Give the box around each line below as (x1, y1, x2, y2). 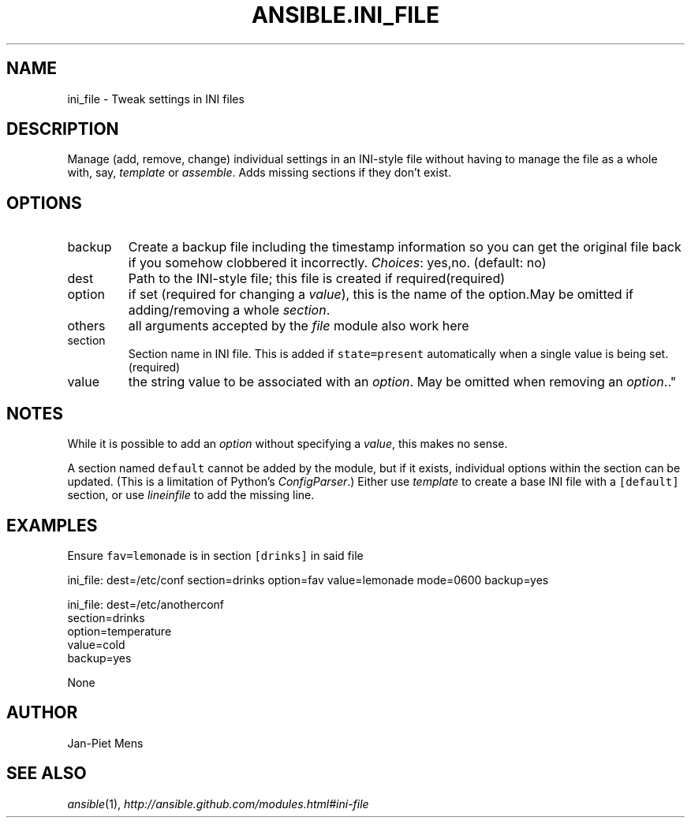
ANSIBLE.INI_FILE (251, 2, 440, 28)
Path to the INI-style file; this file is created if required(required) (128, 270, 506, 287)
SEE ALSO (6, 763, 87, 784)
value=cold (67, 637, 125, 651)
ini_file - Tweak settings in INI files (67, 91, 245, 106)
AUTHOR (6, 703, 78, 723)
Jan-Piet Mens (67, 736, 144, 750)
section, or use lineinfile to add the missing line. (67, 488, 315, 502)
